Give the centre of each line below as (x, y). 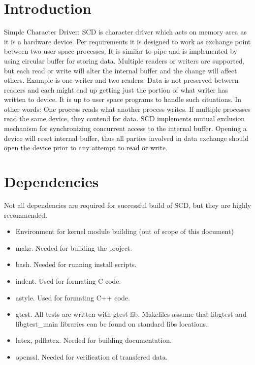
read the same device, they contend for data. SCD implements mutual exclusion (124, 118)
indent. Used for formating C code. (68, 281)
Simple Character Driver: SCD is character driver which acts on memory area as (125, 32)
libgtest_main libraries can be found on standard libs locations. (112, 323)
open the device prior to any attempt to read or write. (86, 148)
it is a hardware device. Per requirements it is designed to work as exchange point (127, 41)
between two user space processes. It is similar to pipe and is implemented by (121, 51)
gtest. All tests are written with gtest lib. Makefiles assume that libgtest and (131, 314)
